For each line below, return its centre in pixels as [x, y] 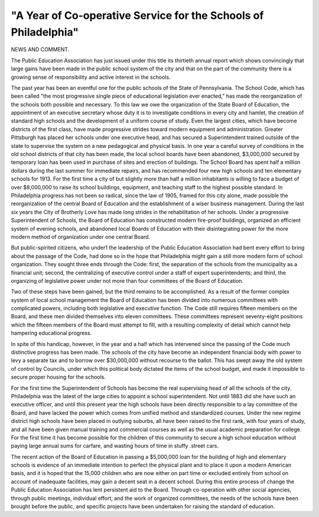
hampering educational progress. [51, 333]
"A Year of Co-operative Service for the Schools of [137, 15]
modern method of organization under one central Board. [81, 237]
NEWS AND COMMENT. [40, 50]
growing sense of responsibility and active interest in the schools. [91, 77]
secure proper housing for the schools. [58, 377]
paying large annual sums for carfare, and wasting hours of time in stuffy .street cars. [115, 446]
